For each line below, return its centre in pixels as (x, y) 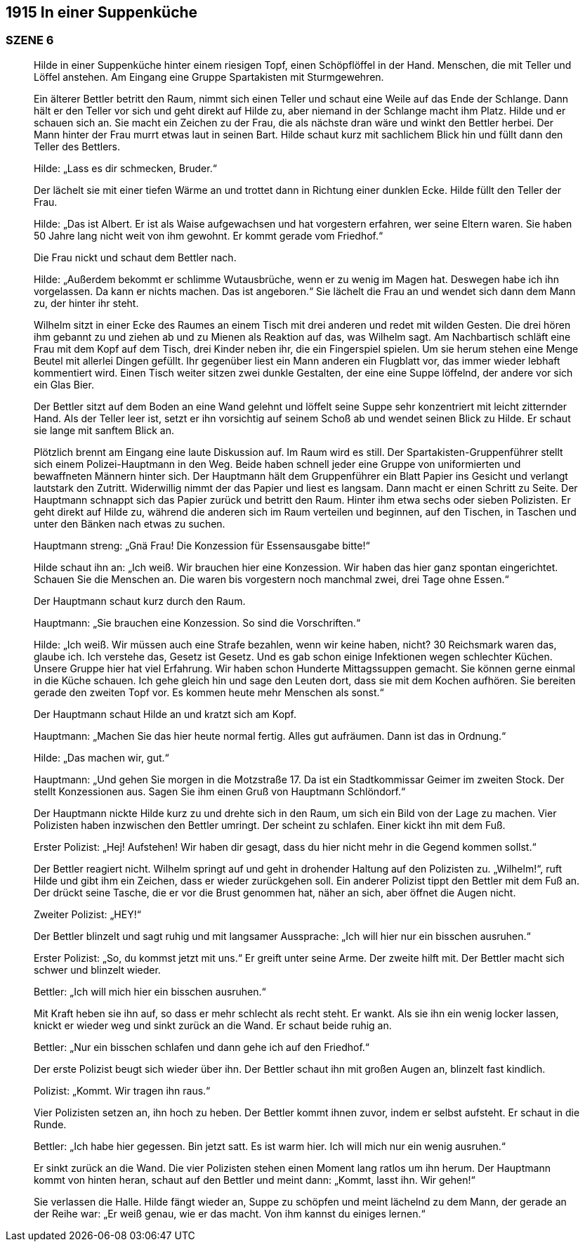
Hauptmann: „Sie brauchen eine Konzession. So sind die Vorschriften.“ (197, 622)
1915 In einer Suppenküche (102, 12)
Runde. (50, 1124)
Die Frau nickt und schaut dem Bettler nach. (135, 257)
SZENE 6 (30, 40)
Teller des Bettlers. (77, 146)
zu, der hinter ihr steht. (86, 303)
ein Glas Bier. (64, 384)
